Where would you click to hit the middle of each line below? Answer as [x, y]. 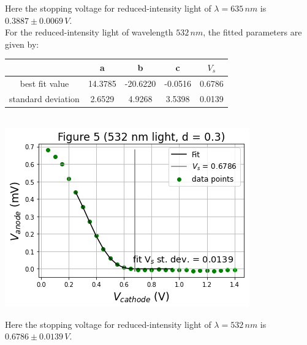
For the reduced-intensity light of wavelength [89, 32]
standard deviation [44, 98]
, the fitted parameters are [252, 32]
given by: [22, 44]
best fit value [44, 83]
